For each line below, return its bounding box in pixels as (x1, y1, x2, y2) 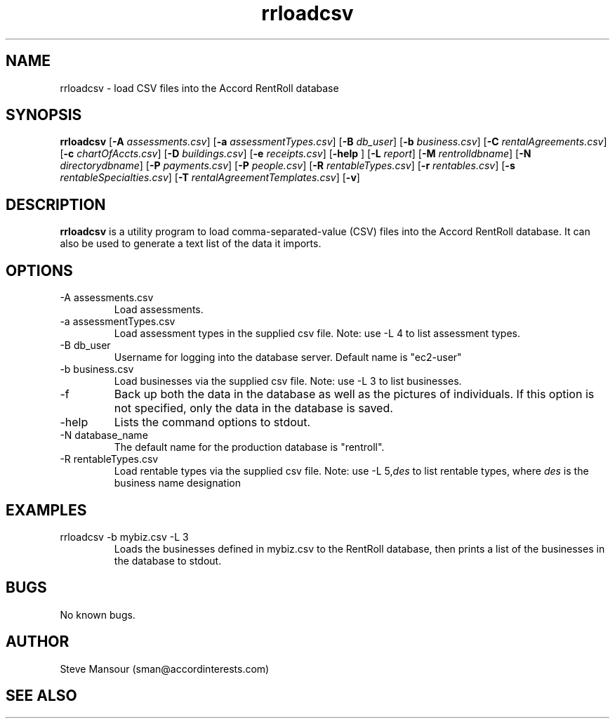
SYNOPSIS (6, 106, 82, 124)
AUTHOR (6, 633, 70, 651)
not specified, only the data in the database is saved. (114, 401, 393, 416)
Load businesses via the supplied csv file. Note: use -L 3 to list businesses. (114, 375, 462, 388)
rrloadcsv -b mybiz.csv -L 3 (60, 530, 189, 543)
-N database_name (60, 429, 148, 442)
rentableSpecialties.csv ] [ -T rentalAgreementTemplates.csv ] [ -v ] (60, 171, 360, 184)
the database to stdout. (114, 554, 222, 567)
